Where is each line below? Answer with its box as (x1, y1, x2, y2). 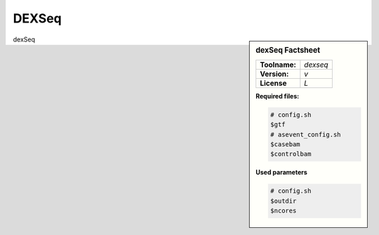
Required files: (255, 91, 300, 100)
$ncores (270, 207, 297, 215)
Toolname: (260, 60, 296, 70)
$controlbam (270, 150, 312, 158)
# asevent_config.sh (270, 130, 341, 139)
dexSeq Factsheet (255, 45, 321, 55)
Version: (260, 69, 289, 79)
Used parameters (255, 168, 308, 177)
